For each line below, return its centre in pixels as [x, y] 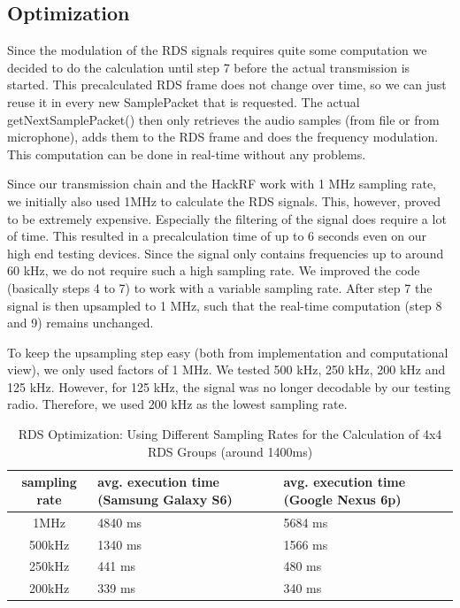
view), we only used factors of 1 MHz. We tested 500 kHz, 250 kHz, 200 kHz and [226, 369]
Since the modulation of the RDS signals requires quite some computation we [217, 50]
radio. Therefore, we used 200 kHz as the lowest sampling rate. [177, 404]
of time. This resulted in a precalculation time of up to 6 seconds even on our [217, 236]
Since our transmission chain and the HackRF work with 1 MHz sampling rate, [222, 184]
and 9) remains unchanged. [80, 323]
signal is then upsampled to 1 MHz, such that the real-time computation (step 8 [225, 305]
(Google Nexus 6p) [342, 499]
